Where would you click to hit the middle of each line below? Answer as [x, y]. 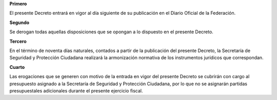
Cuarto [17, 67]
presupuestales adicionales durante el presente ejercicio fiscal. [76, 91]
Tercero [18, 41]
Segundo [19, 22]
